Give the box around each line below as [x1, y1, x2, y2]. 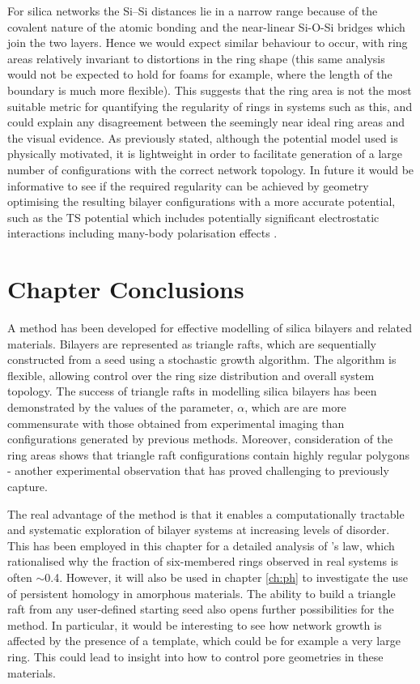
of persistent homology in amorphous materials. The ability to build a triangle [7, 584, 396, 601]
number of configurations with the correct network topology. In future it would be [7, 160, 414, 177]
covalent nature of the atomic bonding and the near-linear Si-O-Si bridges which [7, 18, 405, 35]
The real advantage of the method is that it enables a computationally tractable [7, 505, 405, 522]
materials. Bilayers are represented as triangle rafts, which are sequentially [7, 335, 376, 352]
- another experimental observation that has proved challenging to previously [7, 462, 389, 479]
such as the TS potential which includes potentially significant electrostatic [7, 208, 380, 225]
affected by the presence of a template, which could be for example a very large [7, 632, 401, 649]
